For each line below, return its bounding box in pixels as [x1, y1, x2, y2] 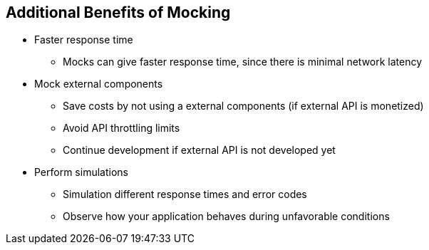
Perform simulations [34, 166, 128, 179]
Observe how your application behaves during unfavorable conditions [63, 210, 390, 223]
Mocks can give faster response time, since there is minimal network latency [63, 56, 423, 68]
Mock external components [34, 78, 163, 90]
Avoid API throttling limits [63, 122, 180, 135]
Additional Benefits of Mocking [6, 4, 231, 21]
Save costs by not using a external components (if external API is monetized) [63, 100, 424, 113]
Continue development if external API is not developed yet [63, 144, 336, 157]
